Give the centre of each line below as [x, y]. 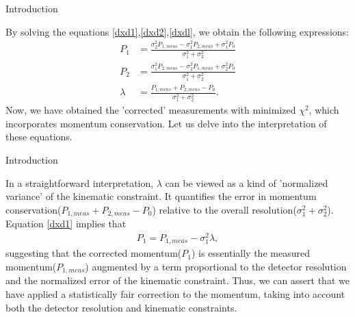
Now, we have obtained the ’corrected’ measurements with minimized [151, 110]
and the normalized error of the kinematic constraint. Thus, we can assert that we [177, 280]
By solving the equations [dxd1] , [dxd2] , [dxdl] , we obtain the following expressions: [177, 31]
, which [324, 110]
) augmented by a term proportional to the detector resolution [216, 266]
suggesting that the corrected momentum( [94, 253]
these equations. [39, 137]
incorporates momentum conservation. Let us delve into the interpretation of [166, 123]
